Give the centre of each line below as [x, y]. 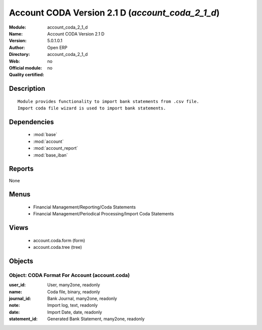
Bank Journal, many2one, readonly [82, 298]
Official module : [25, 68]
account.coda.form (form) [59, 240]
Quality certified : [27, 75]
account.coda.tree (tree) [58, 247]
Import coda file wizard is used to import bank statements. [92, 108]
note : [15, 305]
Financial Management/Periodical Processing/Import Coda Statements [104, 214]
